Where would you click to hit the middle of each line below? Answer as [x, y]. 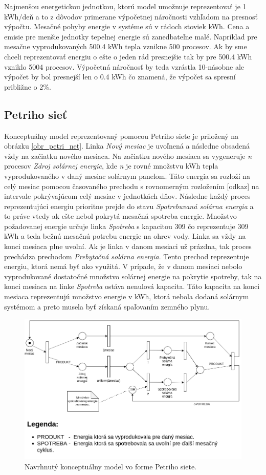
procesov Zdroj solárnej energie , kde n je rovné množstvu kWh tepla [111, 166]
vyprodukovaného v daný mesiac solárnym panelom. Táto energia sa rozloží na [127, 175]
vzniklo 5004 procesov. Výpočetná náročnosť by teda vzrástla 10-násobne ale [124, 66]
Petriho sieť [36, 114]
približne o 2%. [28, 86]
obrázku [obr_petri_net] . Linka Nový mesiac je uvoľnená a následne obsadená [127, 146]
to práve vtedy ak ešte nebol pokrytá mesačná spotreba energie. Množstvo [120, 216]
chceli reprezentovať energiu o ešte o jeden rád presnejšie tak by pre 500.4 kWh [128, 56]
